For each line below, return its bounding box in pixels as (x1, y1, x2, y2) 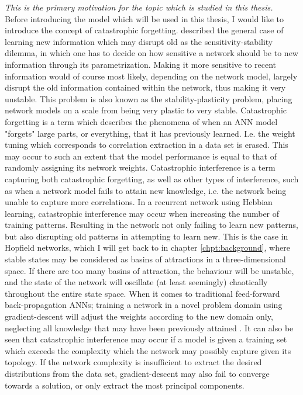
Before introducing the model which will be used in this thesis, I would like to (5, 12, 284, 25)
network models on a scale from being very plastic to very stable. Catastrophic (5, 104, 287, 116)
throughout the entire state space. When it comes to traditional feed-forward (5, 287, 280, 299)
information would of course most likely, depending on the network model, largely (5, 70, 298, 82)
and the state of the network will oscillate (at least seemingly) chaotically (5, 276, 268, 288)
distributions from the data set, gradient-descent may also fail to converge (5, 368, 270, 379)
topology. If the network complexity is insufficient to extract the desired (5, 356, 262, 368)
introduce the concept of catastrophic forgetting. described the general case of (5, 24, 284, 36)
